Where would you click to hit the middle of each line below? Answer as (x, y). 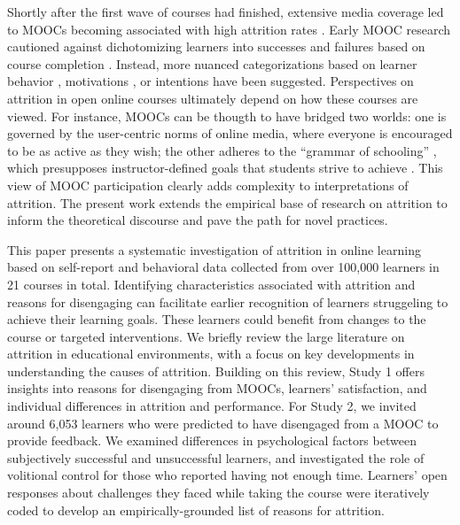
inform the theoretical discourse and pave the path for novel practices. (198, 220)
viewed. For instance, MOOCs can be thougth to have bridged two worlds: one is (227, 116)
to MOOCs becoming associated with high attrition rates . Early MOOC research (229, 29)
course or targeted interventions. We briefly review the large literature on (206, 336)
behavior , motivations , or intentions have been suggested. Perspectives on (211, 81)
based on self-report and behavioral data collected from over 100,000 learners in (223, 267)
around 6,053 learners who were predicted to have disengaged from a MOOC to (223, 423)
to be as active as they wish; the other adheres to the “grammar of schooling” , (222, 150)
